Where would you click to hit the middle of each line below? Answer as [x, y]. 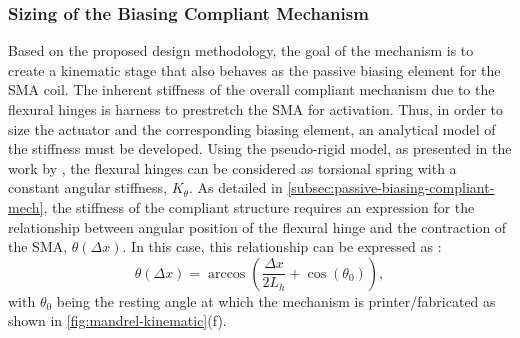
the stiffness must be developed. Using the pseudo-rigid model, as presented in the [260, 148]
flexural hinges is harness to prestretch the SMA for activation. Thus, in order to [256, 109]
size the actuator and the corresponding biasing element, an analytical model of [252, 128]
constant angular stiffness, [88, 187]
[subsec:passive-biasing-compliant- [391, 187]
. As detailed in [235, 187]
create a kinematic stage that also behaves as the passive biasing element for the [254, 69]
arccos [226, 273]
